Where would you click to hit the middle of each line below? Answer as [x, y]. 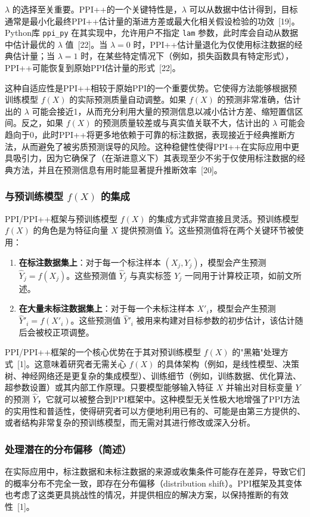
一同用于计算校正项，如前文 [239, 275]
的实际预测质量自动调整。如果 [128, 99]
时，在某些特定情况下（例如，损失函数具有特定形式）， [187, 56]
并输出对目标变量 [259, 387]
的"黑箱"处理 [256, 352]
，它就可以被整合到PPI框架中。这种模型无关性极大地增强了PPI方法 [169, 399]
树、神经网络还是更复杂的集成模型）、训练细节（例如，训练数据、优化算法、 [153, 375]
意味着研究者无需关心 [84, 364]
